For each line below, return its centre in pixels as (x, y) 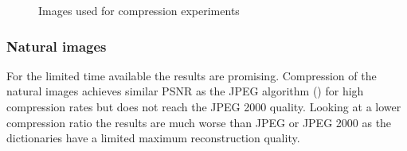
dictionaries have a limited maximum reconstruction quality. (153, 138)
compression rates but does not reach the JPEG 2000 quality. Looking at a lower (204, 106)
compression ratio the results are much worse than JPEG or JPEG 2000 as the (199, 122)
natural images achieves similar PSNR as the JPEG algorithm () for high (185, 91)
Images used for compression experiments (139, 10)
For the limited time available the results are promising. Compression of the (192, 75)
